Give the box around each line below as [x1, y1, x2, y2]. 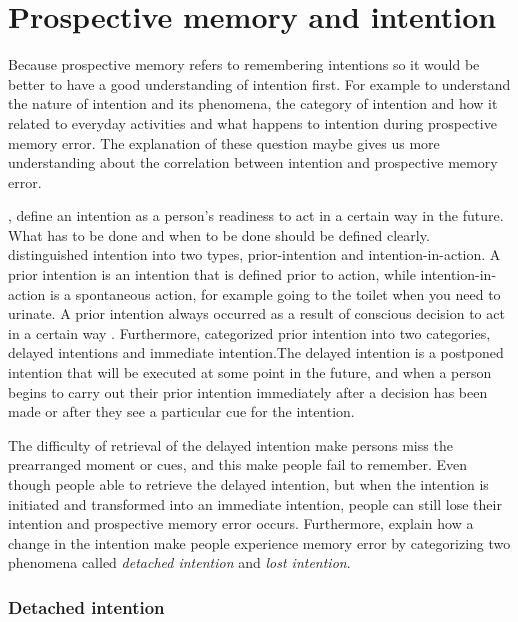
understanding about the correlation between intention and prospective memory [8, 152, 498, 173]
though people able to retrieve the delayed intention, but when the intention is [8, 474, 489, 494]
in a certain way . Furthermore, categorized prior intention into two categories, [8, 322, 491, 343]
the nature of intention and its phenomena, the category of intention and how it [8, 93, 498, 114]
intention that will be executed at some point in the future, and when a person [8, 362, 492, 383]
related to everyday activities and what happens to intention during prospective [8, 112, 497, 133]
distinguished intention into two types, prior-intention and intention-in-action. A [8, 244, 501, 265]
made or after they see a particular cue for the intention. [8, 401, 355, 422]
